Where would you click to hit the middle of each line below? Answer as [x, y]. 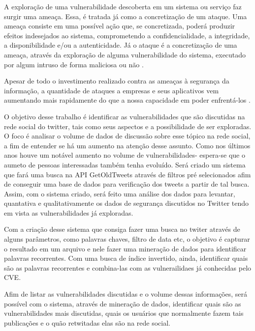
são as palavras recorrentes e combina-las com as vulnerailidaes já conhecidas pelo [128, 267]
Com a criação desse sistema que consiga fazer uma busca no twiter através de [122, 229]
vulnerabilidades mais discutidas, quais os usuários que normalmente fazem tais [124, 313]
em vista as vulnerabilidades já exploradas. [69, 212]
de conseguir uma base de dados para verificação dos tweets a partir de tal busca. [127, 184]
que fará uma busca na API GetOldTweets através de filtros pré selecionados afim [127, 174]
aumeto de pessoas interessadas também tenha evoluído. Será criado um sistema [125, 164]
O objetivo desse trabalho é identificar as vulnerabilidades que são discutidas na [125, 116]
